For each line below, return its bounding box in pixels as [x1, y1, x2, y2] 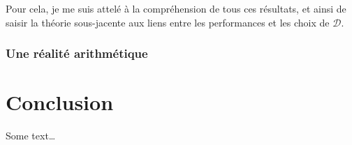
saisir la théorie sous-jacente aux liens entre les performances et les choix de [6, 15, 330, 29]
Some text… [6, 128, 56, 143]
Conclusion [6, 88, 114, 116]
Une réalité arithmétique [6, 45, 148, 62]
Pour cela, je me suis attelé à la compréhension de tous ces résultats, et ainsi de [6, 1, 346, 15]
